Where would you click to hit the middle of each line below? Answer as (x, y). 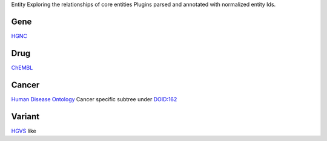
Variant (25, 117)
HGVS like (24, 131)
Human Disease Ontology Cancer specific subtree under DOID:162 (94, 99)
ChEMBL (22, 67)
